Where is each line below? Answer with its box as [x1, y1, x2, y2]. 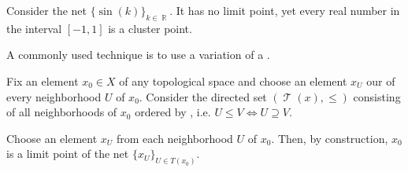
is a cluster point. [108, 20, 192, 36]
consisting [353, 88, 401, 104]
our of [366, 72, 395, 89]
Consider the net [6, 2, 87, 18]
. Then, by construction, [271, 130, 388, 146]
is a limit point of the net [6, 145, 129, 162]
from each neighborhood [116, 130, 233, 146]
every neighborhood [6, 88, 102, 104]
